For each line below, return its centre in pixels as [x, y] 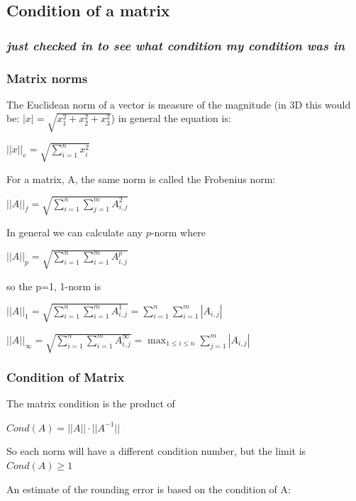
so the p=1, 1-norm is [54, 286]
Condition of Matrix [66, 376]
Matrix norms [47, 78]
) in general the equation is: [171, 118]
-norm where [178, 232]
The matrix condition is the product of [91, 403]
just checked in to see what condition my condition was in [176, 45]
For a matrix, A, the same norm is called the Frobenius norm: [141, 178]
